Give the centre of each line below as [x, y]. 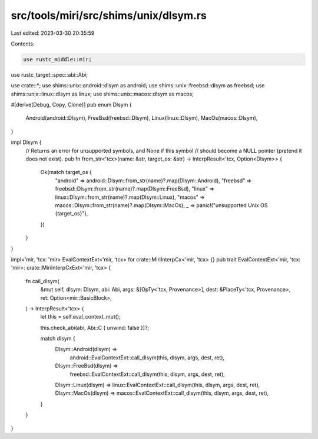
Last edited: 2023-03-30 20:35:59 [53, 33]
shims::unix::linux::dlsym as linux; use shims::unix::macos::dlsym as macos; [102, 94]
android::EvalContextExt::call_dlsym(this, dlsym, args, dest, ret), [147, 358]
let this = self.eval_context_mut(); [80, 317]
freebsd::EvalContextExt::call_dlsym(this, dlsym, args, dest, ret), [147, 374]
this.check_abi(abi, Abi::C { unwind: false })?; [95, 327]
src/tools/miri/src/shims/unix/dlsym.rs [109, 15]
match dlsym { [58, 339]
